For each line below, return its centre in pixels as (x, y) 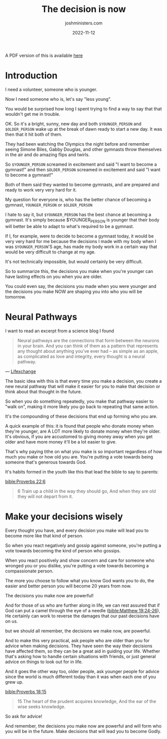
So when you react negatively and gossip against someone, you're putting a (83, 545)
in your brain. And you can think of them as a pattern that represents (88, 346)
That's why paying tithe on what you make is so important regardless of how (84, 451)
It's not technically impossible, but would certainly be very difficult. (74, 261)
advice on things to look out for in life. (44, 662)
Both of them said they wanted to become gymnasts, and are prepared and (82, 184)
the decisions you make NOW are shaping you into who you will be (74, 291)
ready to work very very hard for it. (41, 190)
